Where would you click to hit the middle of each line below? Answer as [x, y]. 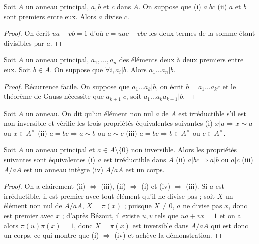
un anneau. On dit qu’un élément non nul [89, 113]
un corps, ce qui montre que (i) [52, 235]
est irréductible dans [135, 159]
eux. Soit [18, 69]
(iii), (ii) [114, 186]
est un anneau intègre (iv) [64, 169]
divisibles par [24, 43]
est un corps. [145, 169]
